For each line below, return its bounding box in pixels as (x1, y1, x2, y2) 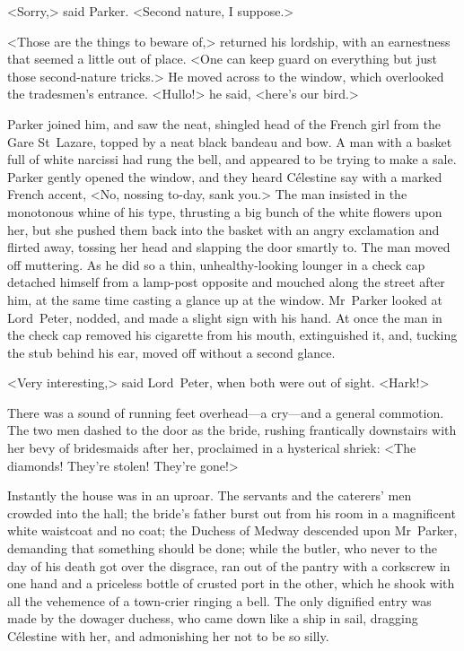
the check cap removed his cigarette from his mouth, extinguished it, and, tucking (7, 325, 458, 344)
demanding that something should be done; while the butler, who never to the (7, 539, 437, 558)
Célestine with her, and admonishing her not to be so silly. (7, 627, 329, 645)
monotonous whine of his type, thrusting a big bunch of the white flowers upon (7, 202, 442, 221)
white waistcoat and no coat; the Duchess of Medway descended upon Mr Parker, (7, 521, 458, 540)
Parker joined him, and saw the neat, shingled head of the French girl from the (7, 114, 441, 133)
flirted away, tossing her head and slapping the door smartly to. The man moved (7, 238, 451, 256)
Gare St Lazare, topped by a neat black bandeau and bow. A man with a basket (7, 132, 452, 151)
